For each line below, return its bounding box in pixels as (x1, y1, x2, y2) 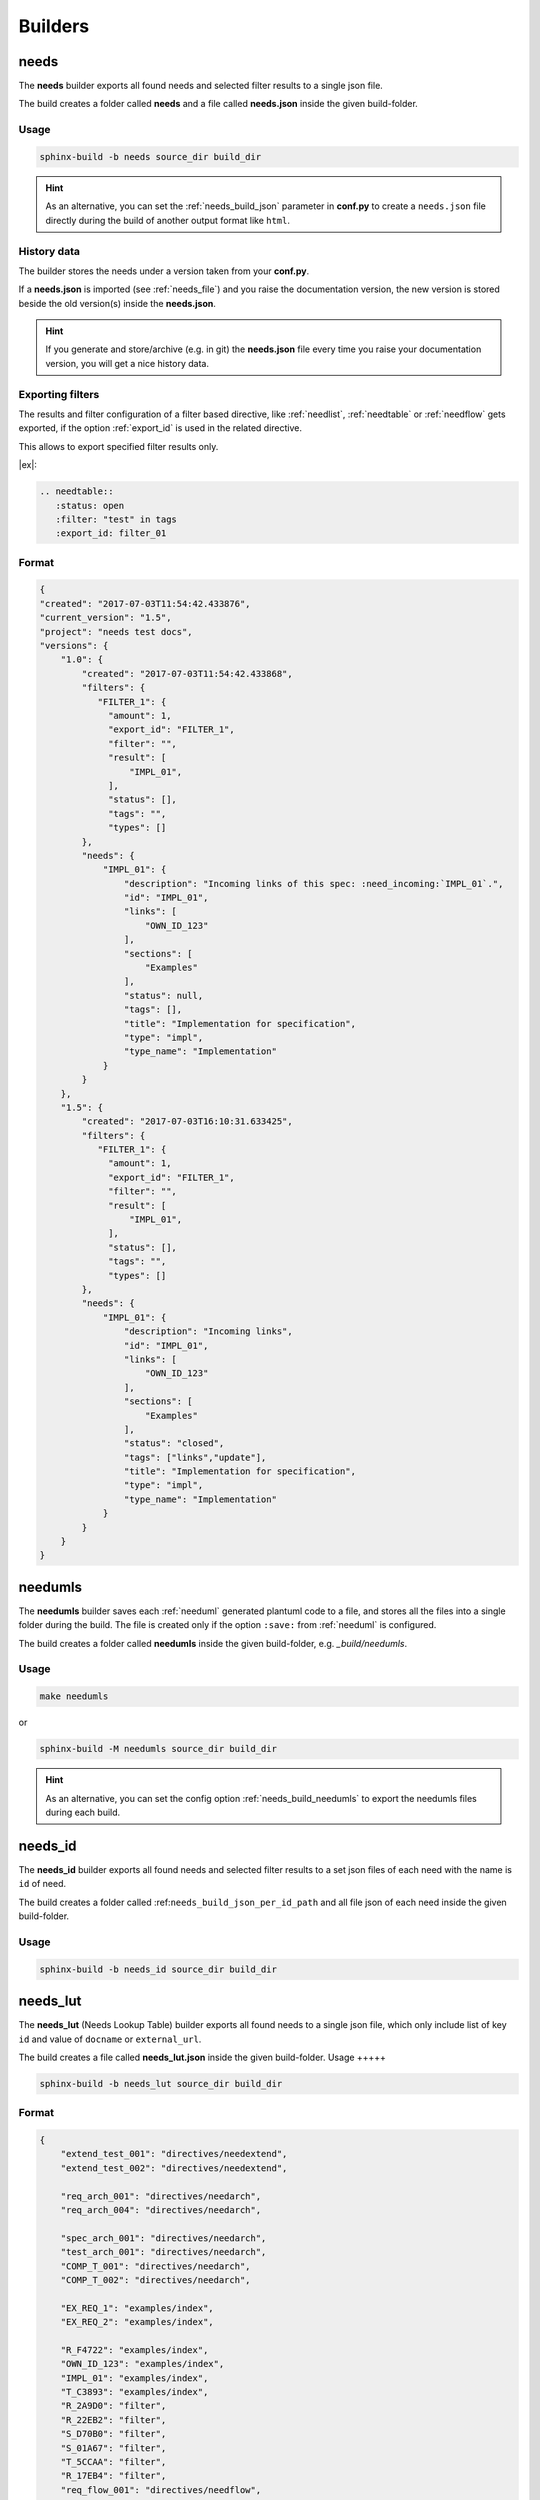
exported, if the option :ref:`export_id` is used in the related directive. (18, 422, 302, 434)
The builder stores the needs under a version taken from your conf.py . (18, 265, 310, 277)
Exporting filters (18, 387, 100, 401)
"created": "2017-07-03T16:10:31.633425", (81, 1116, 294, 1127)
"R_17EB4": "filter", (60, 2470, 167, 2482)
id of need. (18, 1878, 67, 1890)
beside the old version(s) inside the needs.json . (18, 297, 217, 309)
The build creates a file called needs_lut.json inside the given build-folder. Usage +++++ (18, 2051, 387, 2063)
